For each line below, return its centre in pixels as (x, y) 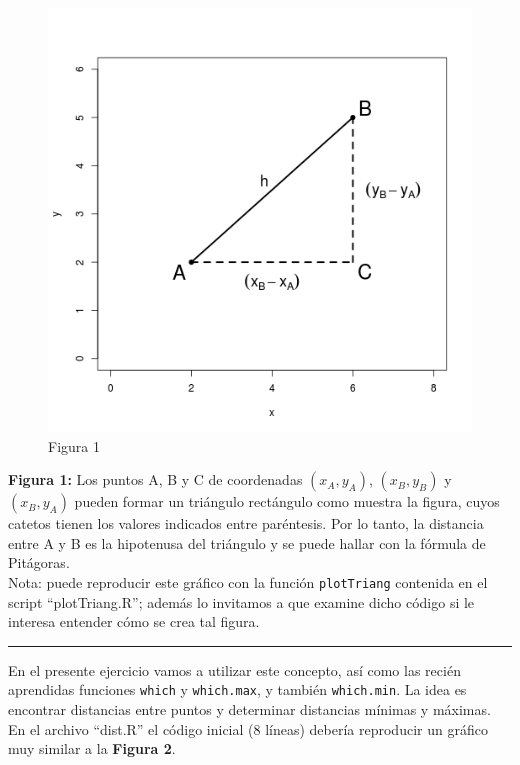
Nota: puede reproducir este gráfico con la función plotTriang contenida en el (248, 581)
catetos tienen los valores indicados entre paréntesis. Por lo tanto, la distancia (246, 523)
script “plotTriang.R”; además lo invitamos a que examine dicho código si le (241, 601)
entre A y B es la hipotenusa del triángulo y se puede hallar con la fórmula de (247, 542)
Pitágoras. (39, 562)
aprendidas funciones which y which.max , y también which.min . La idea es (237, 689)
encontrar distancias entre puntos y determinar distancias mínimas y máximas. (249, 709)
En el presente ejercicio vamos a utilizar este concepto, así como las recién (234, 669)
